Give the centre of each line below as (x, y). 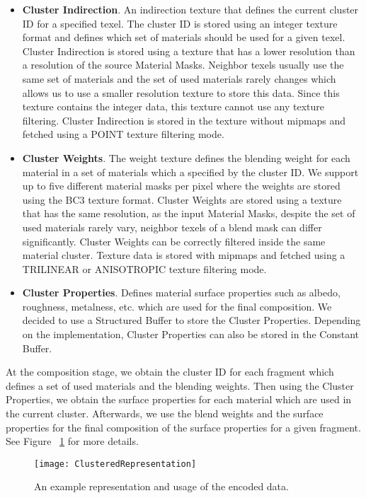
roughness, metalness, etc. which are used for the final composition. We (177, 306)
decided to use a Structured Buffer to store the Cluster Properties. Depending (191, 320)
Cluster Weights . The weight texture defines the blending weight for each (186, 157)
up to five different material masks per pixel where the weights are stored (181, 186)
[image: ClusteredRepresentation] (115, 464)
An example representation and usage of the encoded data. (161, 486)
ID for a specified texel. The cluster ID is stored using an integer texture (180, 23)
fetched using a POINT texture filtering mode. (123, 134)
